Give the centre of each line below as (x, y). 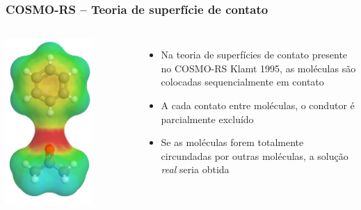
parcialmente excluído (207, 119)
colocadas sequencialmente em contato (242, 82)
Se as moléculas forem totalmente (232, 142)
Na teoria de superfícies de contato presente (254, 55)
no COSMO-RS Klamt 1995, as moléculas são (258, 68)
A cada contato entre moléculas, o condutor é (258, 105)
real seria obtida (195, 169)
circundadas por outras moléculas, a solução (255, 155)
